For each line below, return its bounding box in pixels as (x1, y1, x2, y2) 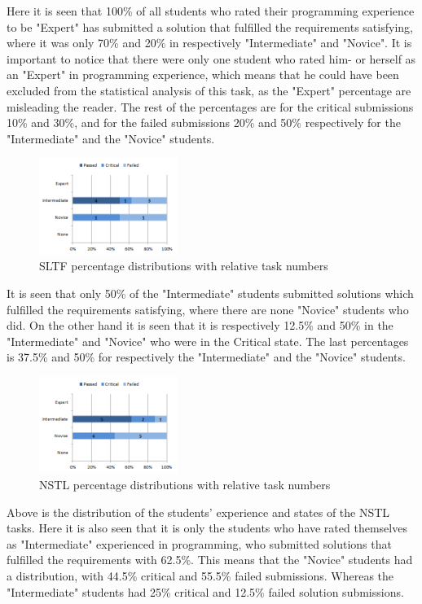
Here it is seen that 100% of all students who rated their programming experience (7, 2, 415, 19)
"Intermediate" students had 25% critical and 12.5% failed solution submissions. (7, 583, 404, 600)
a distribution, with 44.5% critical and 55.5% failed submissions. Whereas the (7, 567, 394, 584)
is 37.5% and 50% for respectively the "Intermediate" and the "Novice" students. (7, 348, 406, 365)
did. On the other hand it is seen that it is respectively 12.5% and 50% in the (7, 317, 393, 334)
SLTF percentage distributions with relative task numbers (39, 257, 328, 274)
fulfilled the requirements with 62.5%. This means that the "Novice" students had (7, 551, 413, 568)
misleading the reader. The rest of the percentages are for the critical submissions (7, 98, 414, 115)
